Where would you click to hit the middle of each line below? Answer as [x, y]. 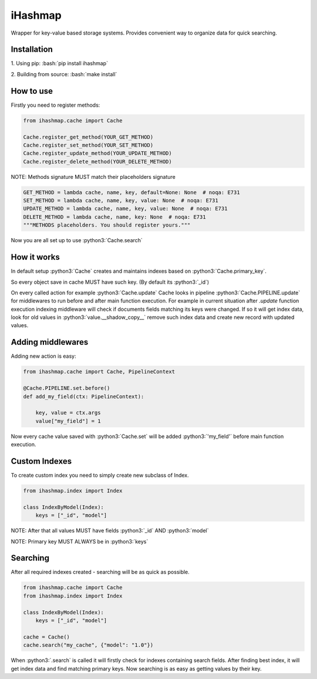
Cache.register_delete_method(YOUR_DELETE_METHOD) [98, 162]
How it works [35, 257]
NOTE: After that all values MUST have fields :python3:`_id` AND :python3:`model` [110, 531]
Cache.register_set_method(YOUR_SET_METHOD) [88, 145]
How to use [32, 91]
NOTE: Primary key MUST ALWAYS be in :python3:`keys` [80, 541]
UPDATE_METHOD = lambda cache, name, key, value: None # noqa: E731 [125, 209]
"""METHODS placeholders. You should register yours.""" [107, 225]
